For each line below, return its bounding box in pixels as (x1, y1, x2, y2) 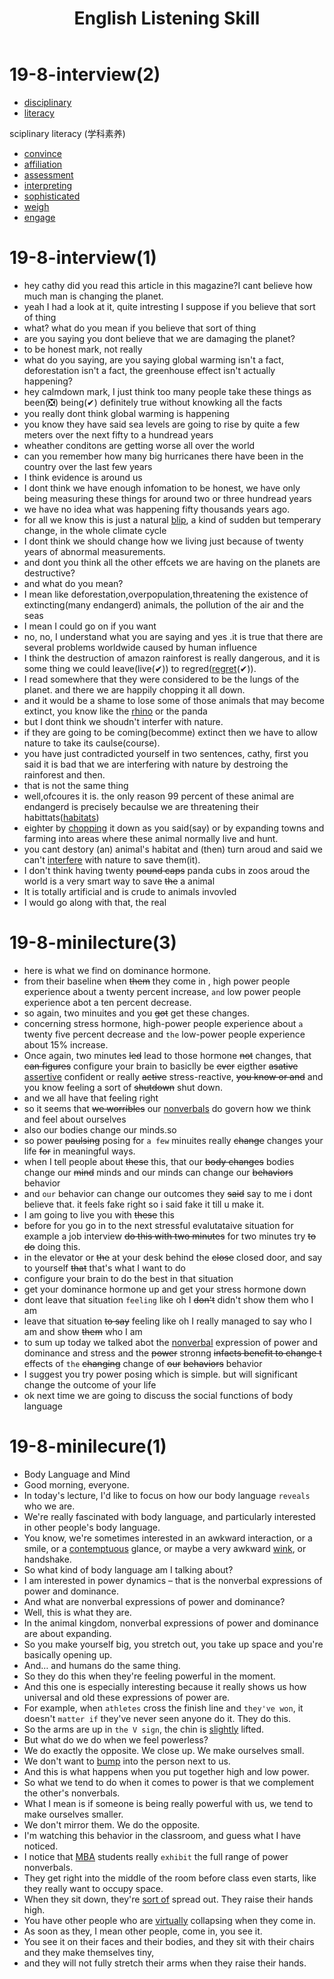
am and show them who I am (23, 1325, 143, 1337)
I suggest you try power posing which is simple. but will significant (23, 1368, 298, 1380)
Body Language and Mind (23, 1468, 131, 1480)
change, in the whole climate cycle (23, 524, 167, 536)
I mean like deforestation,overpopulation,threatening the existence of (23, 588, 309, 600)
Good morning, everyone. (23, 1478, 130, 1491)
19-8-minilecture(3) (9, 932, 177, 954)
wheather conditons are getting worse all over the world (23, 439, 256, 451)
